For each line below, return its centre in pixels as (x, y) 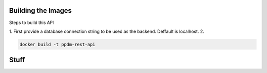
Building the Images (40, 11)
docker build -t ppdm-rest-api (58, 44)
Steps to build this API (32, 23)
